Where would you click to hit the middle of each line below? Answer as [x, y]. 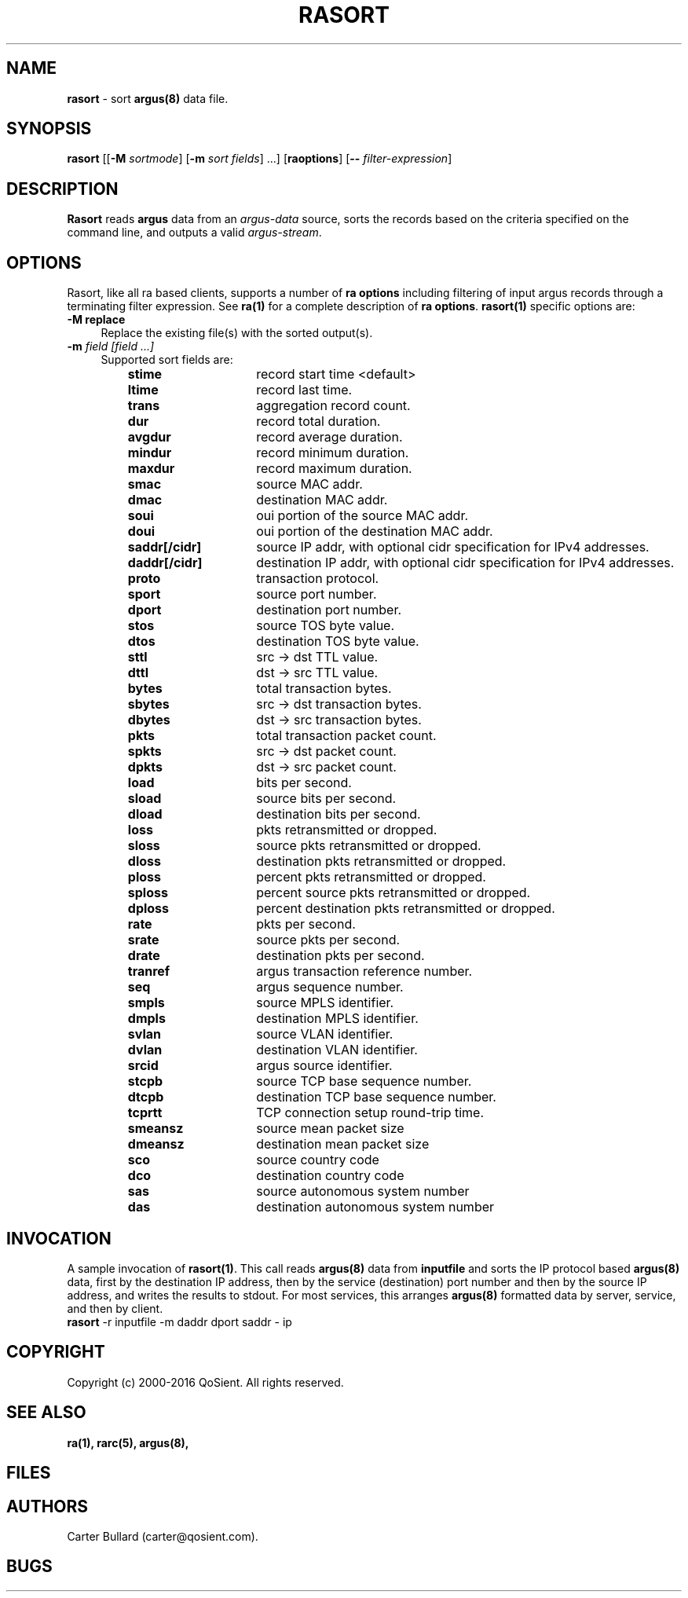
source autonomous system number [363, 1191]
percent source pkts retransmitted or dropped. [393, 893]
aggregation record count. [333, 406]
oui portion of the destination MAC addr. [375, 531]
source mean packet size [330, 1129]
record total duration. [318, 421]
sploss [148, 893]
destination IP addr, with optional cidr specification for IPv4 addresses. [465, 563]
